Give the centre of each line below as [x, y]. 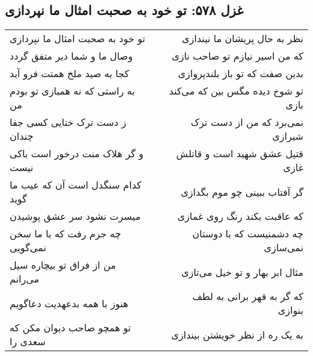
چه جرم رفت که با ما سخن [66, 234]
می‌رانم [25, 279]
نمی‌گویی [28, 248]
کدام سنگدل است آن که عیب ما [76, 185]
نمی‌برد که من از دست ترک [247, 122]
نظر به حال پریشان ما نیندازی [243, 39]
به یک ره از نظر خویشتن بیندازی [237, 334]
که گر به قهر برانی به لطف [248, 296]
